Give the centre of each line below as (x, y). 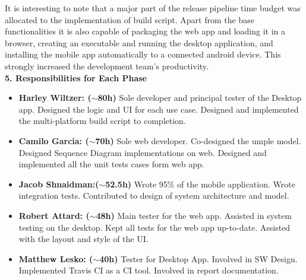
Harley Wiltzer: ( (55, 98)
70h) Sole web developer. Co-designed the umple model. (198, 140)
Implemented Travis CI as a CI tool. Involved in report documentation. (149, 270)
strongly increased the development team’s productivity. (107, 66)
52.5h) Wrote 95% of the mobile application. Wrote (200, 184)
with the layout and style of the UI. (83, 239)
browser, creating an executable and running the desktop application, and (139, 42)
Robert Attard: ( (54, 215)
